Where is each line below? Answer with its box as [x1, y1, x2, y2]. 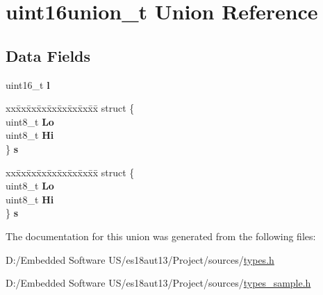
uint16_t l [6, 77, 50, 92]
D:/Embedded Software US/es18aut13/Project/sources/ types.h [6, 252, 274, 267]
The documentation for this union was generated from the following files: [6, 228, 316, 243]
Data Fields [6, 44, 91, 66]
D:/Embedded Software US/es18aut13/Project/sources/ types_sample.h [6, 276, 311, 290]
